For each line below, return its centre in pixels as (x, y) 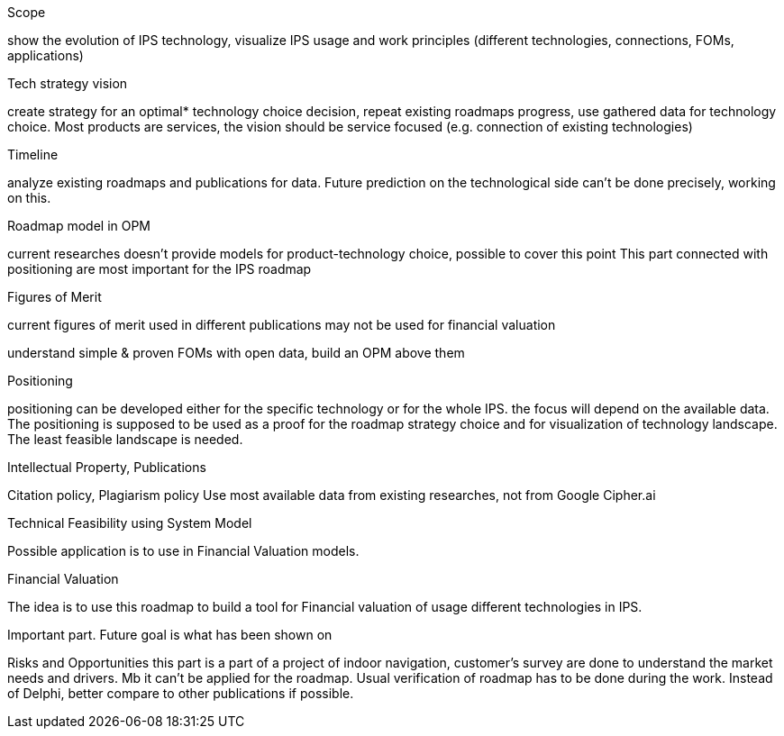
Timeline (33, 154)
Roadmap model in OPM (79, 226)
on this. (29, 198)
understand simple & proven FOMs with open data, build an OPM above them (236, 353)
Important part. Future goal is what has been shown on (170, 635)
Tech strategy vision (68, 83)
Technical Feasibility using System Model (130, 523)
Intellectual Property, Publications (107, 467)
